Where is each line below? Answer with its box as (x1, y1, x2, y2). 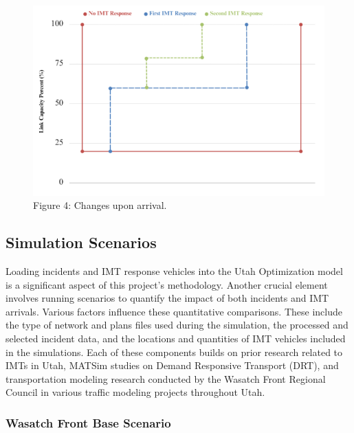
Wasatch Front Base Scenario (5, 414, 171, 431)
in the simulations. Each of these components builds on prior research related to (5, 344, 343, 359)
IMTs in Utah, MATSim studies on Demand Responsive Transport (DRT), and (5, 358, 339, 373)
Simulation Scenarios (5, 232, 157, 253)
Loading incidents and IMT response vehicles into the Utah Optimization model (5, 263, 343, 278)
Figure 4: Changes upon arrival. (33, 198, 167, 212)
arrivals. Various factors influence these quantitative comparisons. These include (5, 304, 342, 318)
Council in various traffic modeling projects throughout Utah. (5, 385, 265, 399)
